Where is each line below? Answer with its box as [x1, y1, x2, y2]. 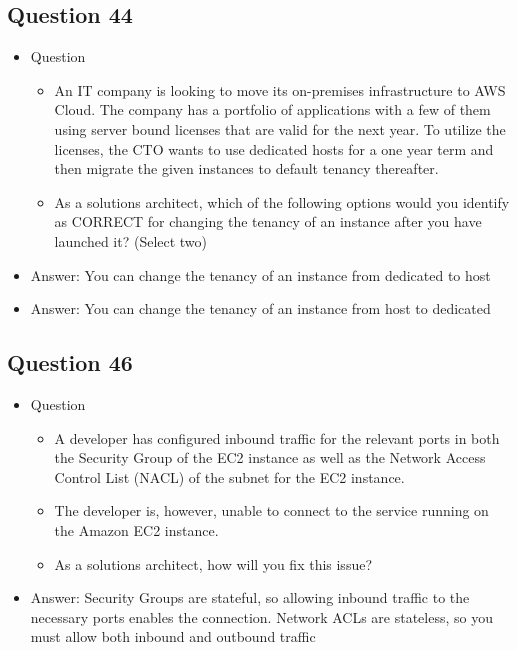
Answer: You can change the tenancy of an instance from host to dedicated [30, 298, 491, 319]
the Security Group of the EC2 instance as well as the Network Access [54, 447, 486, 468]
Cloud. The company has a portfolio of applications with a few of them [54, 99, 491, 120]
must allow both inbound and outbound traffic [30, 626, 316, 647]
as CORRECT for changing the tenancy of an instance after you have [54, 211, 482, 232]
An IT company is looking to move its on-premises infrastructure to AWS [54, 79, 506, 100]
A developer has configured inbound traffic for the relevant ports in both [54, 427, 500, 448]
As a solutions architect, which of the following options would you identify [54, 191, 510, 212]
